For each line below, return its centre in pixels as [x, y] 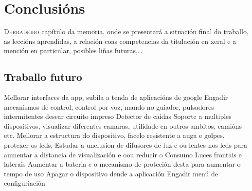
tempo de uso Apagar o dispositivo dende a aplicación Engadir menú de [111, 173]
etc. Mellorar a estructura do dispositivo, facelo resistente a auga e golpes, [114, 135]
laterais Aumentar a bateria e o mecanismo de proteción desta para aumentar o [122, 164]
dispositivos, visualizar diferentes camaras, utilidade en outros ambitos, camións [123, 125]
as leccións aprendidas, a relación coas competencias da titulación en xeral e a [120, 41]
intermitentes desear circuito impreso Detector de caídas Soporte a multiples [118, 116]
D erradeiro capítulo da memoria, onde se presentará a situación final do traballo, [126, 31]
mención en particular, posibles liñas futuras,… [73, 50]
